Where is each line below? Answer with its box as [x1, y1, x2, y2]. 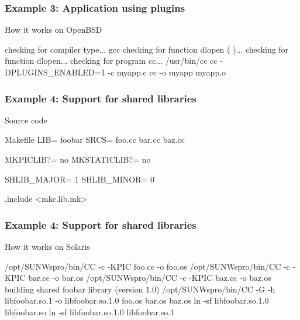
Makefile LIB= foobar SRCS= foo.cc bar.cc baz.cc [5, 133, 185, 146]
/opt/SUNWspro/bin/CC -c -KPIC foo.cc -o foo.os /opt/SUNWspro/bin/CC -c [5, 260, 290, 272]
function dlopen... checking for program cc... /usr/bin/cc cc [5, 54, 218, 67]
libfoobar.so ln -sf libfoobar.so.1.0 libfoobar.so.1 [5, 305, 175, 318]
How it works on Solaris [5, 240, 90, 252]
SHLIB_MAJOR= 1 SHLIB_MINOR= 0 [5, 173, 155, 185]
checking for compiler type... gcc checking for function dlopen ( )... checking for [5, 43, 289, 55]
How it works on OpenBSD [5, 23, 102, 36]
